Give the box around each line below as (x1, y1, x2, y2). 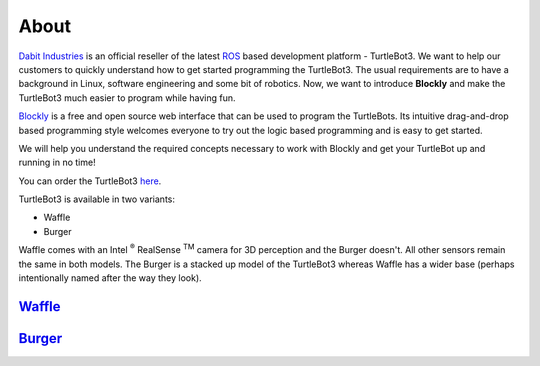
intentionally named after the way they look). (18, 272, 202, 284)
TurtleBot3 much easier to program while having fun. (18, 91, 236, 104)
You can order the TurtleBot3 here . (18, 175, 162, 187)
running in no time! (18, 156, 96, 169)
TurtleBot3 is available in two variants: (18, 193, 175, 205)
